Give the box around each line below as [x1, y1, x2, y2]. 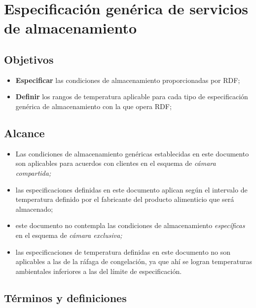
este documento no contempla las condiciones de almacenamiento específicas [15, 220, 245, 231]
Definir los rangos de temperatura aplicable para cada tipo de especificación [15, 91, 248, 102]
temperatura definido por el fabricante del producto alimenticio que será [15, 194, 234, 204]
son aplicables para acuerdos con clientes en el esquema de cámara [15, 158, 216, 168]
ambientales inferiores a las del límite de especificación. [15, 266, 182, 276]
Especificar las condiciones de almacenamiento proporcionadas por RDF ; [15, 75, 240, 85]
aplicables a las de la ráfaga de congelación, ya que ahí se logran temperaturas [15, 256, 252, 267]
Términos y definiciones [4, 290, 127, 305]
